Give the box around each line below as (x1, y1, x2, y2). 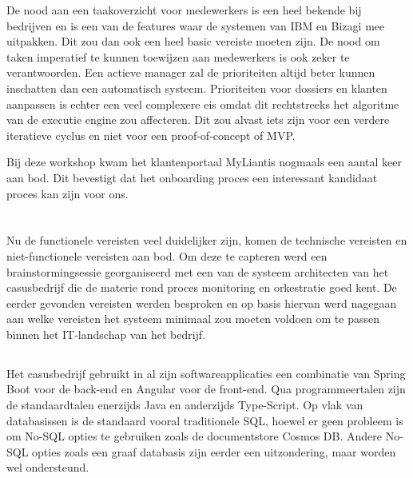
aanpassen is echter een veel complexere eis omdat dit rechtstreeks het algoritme (6, 95, 399, 112)
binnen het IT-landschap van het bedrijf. (6, 325, 206, 342)
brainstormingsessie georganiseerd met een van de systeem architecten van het (6, 263, 389, 280)
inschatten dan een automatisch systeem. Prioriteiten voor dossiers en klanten (6, 79, 387, 96)
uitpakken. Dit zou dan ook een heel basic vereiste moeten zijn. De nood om (6, 33, 380, 50)
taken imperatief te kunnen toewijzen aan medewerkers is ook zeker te (6, 48, 350, 65)
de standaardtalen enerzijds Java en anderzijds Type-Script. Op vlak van (6, 396, 363, 413)
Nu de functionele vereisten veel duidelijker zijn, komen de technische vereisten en (6, 232, 407, 249)
